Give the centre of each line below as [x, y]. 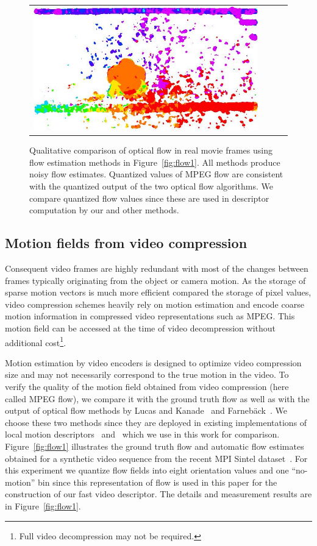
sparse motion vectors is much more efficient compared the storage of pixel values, [158, 292]
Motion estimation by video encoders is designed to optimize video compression [153, 362]
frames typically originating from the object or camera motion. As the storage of [155, 280]
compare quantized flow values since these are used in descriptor [149, 198]
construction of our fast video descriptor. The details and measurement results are [158, 494]
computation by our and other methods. [104, 210]
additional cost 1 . [36, 341]
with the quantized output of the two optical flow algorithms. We [151, 186]
